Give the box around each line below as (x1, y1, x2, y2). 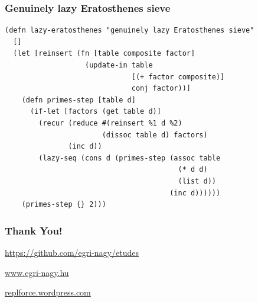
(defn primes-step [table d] (21, 95, 136, 104)
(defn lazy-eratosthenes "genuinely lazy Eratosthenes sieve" (5, 26, 254, 35)
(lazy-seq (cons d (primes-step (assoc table (38, 153, 221, 162)
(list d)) (178, 176, 216, 185)
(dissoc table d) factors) (102, 130, 208, 139)
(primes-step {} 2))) (21, 200, 106, 209)
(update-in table (85, 61, 153, 69)
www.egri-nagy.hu (5, 266, 69, 278)
